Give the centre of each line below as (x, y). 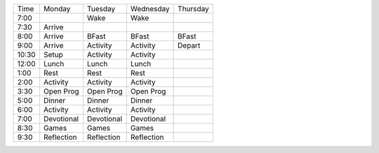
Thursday (194, 9)
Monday (57, 9)
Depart (189, 45)
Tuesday (101, 9)
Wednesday (150, 9)
